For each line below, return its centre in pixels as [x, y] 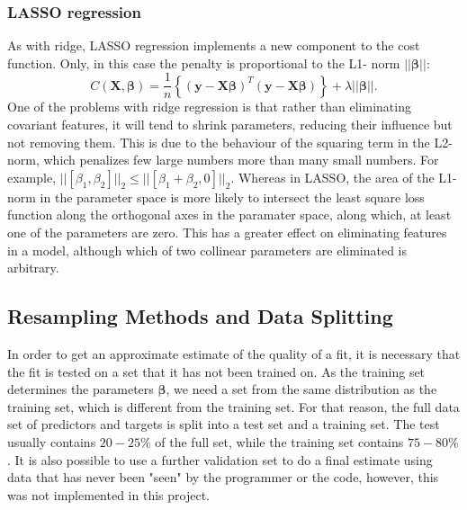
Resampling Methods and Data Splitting [200, 316]
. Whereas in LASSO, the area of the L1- [344, 177]
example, [32, 177]
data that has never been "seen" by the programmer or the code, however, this [223, 477]
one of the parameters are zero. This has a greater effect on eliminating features [227, 233]
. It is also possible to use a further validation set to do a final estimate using [220, 459]
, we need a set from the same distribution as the [301, 389]
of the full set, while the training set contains [279, 441]
